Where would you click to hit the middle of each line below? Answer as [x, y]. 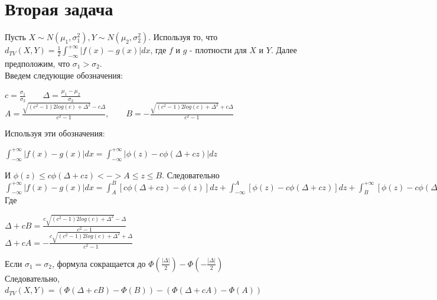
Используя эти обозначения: [55, 133]
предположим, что [37, 63]
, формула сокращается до [99, 263]
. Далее [284, 50]
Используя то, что [185, 37]
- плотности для [218, 50]
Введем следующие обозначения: [64, 75]
